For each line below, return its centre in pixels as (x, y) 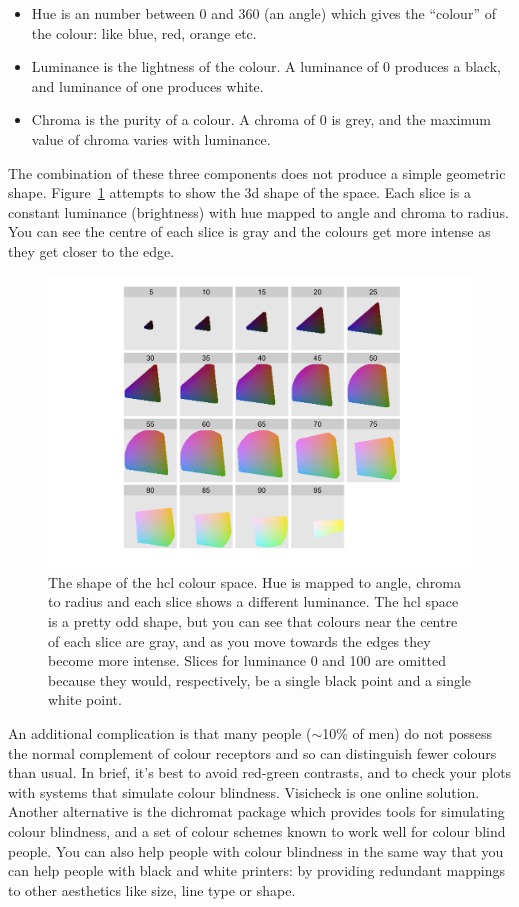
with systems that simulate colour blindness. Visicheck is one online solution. (244, 791)
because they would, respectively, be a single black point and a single (260, 679)
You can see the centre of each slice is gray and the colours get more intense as (249, 231)
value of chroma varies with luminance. (151, 138)
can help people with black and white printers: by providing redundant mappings (256, 870)
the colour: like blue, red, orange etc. (144, 32)
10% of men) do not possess (407, 733)
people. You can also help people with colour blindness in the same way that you (256, 850)
